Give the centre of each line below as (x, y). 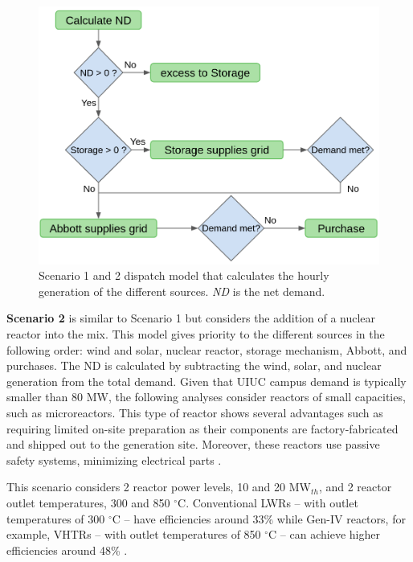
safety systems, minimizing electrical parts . (114, 459)
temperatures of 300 (56, 518)
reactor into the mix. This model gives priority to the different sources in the (196, 334)
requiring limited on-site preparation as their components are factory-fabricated (202, 428)
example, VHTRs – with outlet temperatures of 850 (134, 534)
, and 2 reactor (355, 487)
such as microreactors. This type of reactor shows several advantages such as (195, 413)
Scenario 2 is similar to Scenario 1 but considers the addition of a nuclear (191, 318)
